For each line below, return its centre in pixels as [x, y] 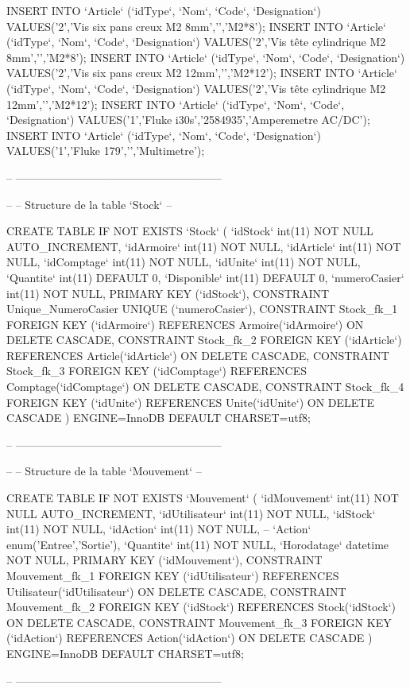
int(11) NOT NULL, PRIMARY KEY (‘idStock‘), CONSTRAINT [168, 293]
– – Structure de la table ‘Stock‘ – [89, 204]
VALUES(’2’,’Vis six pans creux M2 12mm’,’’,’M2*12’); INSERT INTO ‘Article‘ [202, 73]
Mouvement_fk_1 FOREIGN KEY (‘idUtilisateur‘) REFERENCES [173, 575]
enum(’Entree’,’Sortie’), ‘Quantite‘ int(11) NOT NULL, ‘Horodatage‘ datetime [198, 544]
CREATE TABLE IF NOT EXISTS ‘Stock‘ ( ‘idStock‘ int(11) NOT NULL [190, 231]
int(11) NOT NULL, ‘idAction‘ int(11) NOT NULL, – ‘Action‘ [159, 529]
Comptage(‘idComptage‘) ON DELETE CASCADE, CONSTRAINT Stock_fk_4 [205, 387]
